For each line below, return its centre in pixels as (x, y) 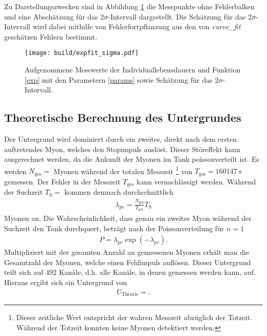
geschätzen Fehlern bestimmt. (51, 36)
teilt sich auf (24, 272)
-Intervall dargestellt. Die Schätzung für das (177, 16)
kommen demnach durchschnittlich (119, 192)
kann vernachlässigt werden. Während (196, 181)
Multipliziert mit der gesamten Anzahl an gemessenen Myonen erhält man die (127, 252)
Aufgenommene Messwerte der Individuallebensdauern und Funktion (133, 70)
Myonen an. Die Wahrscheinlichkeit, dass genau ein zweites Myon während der (128, 218)
